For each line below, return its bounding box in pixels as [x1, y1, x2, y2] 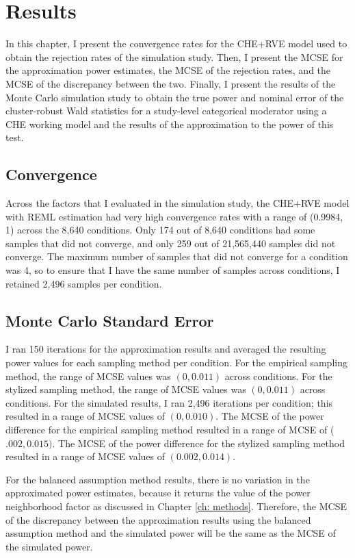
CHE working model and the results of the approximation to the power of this [5, 116, 334, 131]
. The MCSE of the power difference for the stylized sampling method [52, 435, 345, 450]
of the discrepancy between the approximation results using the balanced [5, 512, 311, 527]
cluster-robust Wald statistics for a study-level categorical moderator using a [5, 103, 327, 118]
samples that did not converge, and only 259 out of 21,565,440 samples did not [5, 236, 336, 250]
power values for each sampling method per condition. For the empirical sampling [5, 355, 347, 370]
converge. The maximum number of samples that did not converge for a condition [5, 249, 348, 264]
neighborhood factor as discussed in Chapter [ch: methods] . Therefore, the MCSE [5, 498, 347, 513]
